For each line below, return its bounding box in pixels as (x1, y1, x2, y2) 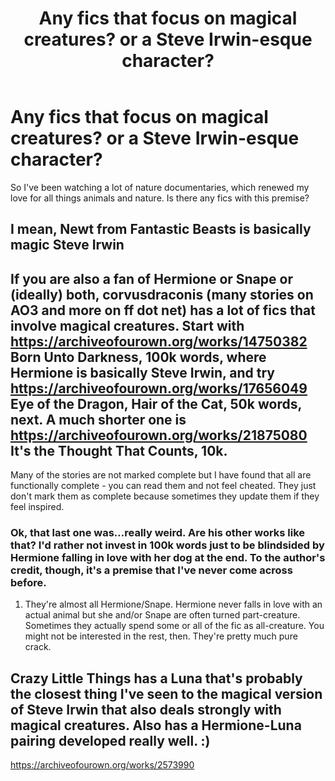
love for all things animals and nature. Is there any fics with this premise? (10, 192, 310, 204)
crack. (24, 641, 52, 653)
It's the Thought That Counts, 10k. (10, 442, 228, 459)
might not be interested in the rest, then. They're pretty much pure (24, 630, 298, 642)
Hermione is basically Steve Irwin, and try (10, 364, 276, 381)
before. (10, 576, 47, 590)
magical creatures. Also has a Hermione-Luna (10, 717, 302, 734)
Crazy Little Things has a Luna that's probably (10, 670, 303, 687)
